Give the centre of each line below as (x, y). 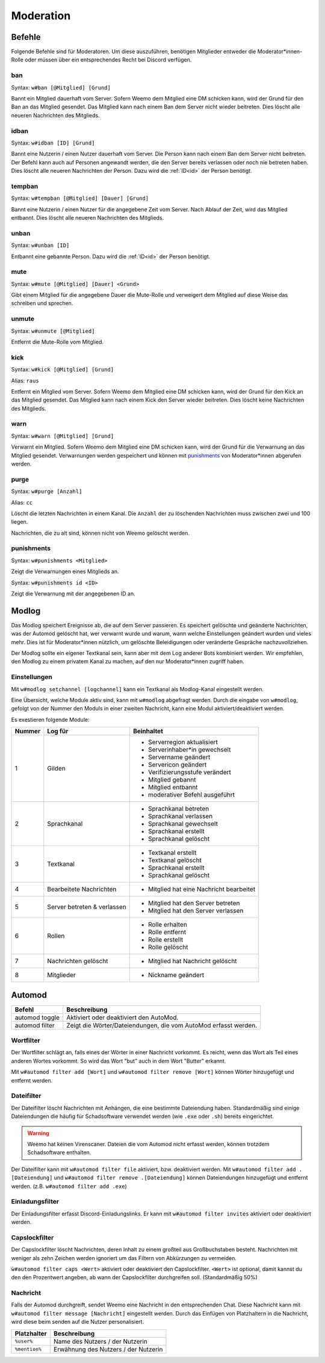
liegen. (20, 522)
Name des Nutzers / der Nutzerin (100, 1341)
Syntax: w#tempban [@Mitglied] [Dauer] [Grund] (80, 198)
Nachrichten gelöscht (78, 961)
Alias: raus (25, 380)
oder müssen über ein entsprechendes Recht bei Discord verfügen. (108, 60)
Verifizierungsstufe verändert (190, 772)
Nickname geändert (176, 975)
